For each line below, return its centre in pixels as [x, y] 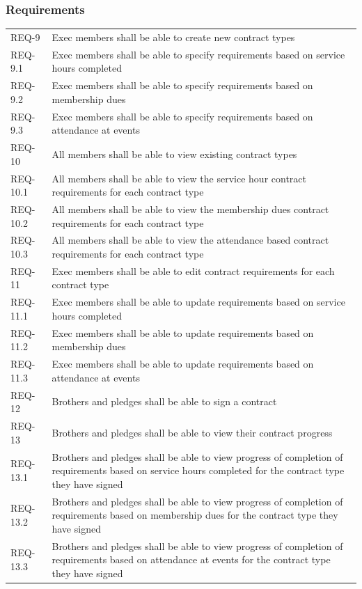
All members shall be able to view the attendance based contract [190, 240]
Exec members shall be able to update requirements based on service [198, 302]
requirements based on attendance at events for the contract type [191, 559]
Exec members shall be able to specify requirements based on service [198, 54]
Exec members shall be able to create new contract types [173, 37]
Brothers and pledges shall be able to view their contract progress [192, 432]
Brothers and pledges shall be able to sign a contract [164, 401]
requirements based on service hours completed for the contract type [198, 470]
